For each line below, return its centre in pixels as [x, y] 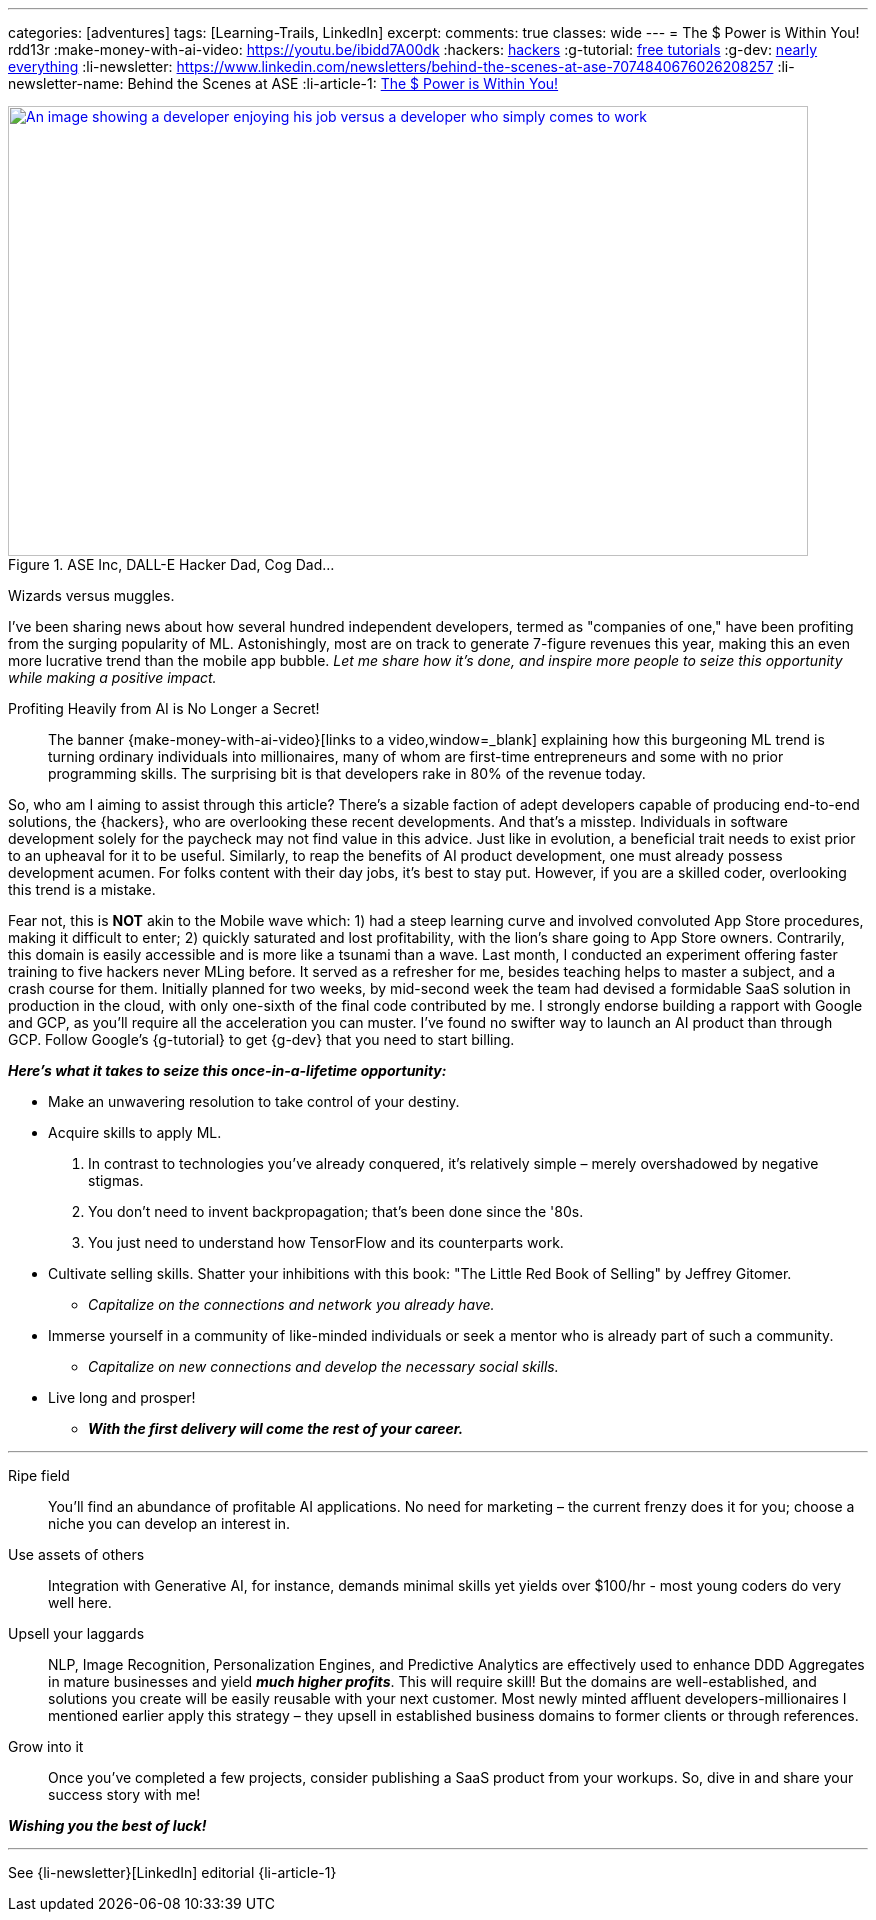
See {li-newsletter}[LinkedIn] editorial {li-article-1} [172, 1872]
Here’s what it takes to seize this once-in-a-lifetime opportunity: [227, 1070]
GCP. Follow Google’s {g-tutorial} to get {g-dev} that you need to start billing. [261, 1039]
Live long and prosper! [122, 1397]
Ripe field [39, 1475]
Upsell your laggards [76, 1633]
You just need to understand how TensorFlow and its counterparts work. [326, 1242]
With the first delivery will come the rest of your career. [276, 1428]
